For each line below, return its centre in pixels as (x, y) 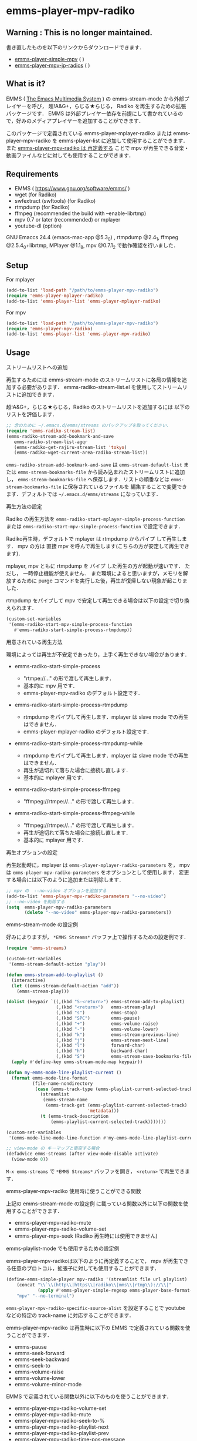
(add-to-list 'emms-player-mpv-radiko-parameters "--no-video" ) (86, 896)
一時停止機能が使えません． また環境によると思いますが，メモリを (103, 574)
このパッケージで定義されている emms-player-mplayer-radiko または (89, 133)
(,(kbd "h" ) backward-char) (102, 1051)
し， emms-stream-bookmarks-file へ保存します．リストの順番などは (88, 480)
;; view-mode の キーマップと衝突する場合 (53, 1148)
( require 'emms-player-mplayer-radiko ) (55, 296)
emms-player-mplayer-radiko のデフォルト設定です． (88, 731)
